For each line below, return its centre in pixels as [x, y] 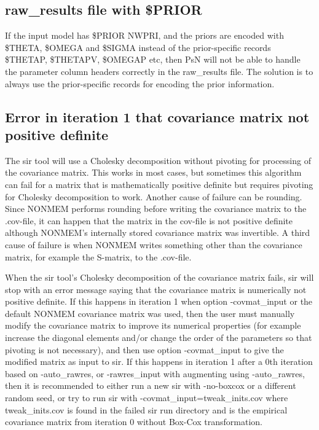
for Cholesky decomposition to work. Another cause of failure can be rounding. [154, 196]
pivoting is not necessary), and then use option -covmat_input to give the [144, 349]
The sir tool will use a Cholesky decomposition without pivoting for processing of [158, 160]
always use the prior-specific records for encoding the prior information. [140, 83]
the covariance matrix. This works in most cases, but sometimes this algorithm [153, 172]
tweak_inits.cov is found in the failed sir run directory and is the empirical [146, 409]
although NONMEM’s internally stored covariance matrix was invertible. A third [158, 233]
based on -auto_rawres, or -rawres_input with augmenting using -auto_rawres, [155, 373]
